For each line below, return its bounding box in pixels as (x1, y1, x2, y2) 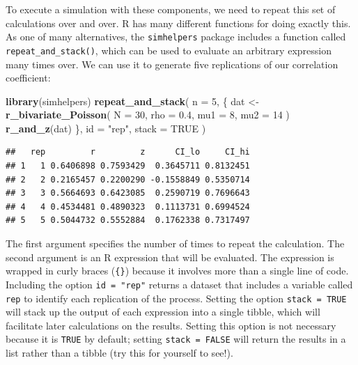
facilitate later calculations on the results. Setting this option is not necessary (6, 318, 336, 332)
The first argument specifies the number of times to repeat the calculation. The (6, 236, 345, 251)
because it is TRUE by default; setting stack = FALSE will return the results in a (6, 332, 346, 346)
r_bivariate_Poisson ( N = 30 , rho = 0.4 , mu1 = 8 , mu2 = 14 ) (6, 107, 290, 122)
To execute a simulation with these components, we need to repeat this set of (6, 2, 336, 16)
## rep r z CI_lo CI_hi (6, 147, 250, 157)
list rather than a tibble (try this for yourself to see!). (6, 345, 233, 360)
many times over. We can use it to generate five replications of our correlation (6, 56, 338, 71)
